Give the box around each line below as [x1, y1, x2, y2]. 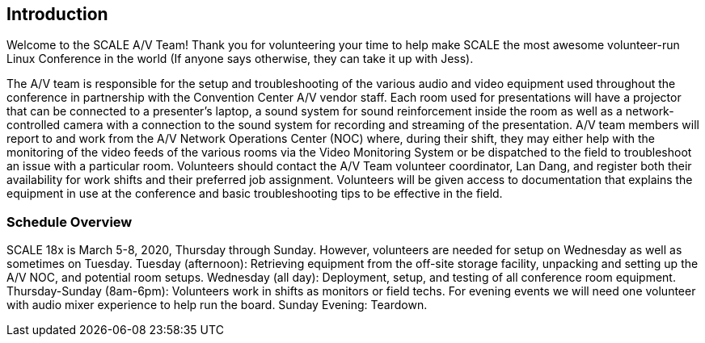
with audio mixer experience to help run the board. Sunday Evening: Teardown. [6, 298, 428, 312]
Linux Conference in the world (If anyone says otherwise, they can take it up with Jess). [6, 52, 474, 66]
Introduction [6, 4, 108, 24]
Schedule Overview [6, 213, 133, 230]
